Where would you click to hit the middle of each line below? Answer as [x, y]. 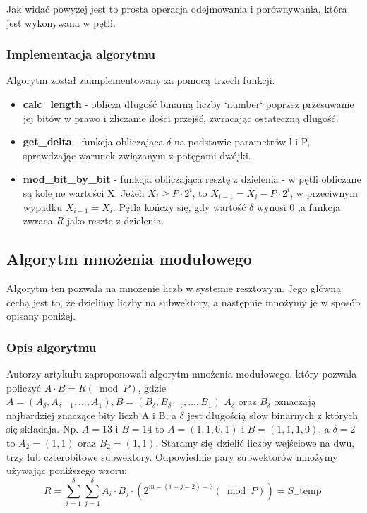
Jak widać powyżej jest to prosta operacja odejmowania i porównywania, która [177, 8]
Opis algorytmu [52, 347]
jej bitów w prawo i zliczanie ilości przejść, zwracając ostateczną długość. [181, 117]
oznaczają [295, 401]
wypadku [43, 206]
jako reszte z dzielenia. [115, 221]
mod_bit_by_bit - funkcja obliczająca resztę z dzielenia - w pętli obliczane [192, 179]
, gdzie [152, 387]
